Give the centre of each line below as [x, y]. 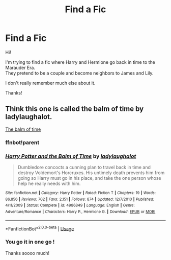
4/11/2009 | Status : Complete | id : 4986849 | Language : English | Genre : [70, 205]
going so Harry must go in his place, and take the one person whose [89, 178]
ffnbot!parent [22, 143]
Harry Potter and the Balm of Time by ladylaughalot [71, 156]
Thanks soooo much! [27, 253]
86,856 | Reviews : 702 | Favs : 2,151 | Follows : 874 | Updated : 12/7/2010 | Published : [80, 199]
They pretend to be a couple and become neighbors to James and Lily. [79, 73]
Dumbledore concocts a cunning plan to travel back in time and [84, 167]
